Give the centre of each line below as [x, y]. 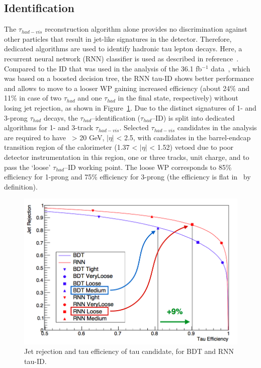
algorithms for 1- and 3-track [49, 127]
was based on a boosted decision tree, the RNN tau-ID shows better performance [129, 78]
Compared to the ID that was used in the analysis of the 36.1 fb [103, 68]
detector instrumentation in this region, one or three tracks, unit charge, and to [127, 157]
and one [90, 98]
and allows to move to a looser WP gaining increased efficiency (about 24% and [127, 88]
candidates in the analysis [217, 127]
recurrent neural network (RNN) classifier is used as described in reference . [121, 58]
